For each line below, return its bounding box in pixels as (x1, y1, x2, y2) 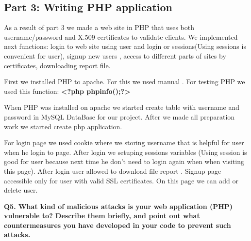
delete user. (4, 185, 38, 195)
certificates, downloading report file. (4, 60, 111, 70)
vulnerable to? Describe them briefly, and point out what (4, 211, 200, 221)
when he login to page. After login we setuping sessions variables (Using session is (4, 147, 247, 157)
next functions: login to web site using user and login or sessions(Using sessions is (4, 41, 246, 51)
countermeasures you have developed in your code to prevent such (4, 220, 231, 230)
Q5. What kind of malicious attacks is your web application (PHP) (4, 201, 233, 211)
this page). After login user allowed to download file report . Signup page (4, 166, 221, 176)
